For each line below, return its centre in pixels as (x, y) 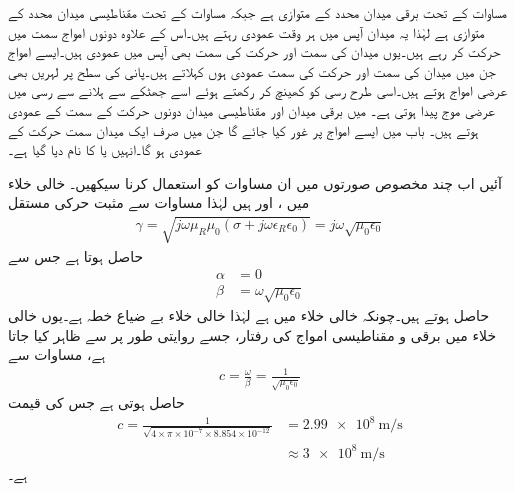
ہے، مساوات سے (57, 354)
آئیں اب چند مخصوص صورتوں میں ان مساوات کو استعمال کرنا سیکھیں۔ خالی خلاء (255, 182)
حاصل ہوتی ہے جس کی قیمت (96, 402)
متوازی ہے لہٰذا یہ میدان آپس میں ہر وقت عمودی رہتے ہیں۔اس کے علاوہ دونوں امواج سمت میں (246, 31)
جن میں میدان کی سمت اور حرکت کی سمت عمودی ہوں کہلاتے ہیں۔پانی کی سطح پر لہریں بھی (252, 70)
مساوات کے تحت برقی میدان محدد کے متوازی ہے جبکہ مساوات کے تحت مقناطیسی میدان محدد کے (257, 12)
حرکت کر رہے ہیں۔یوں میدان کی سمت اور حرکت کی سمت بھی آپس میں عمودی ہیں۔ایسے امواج (254, 51)
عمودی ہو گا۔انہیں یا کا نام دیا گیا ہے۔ (105, 149)
